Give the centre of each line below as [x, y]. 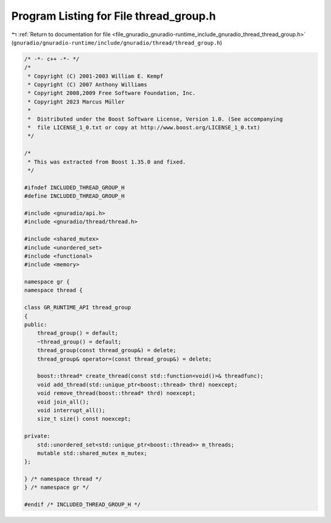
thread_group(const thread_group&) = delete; [107, 350]
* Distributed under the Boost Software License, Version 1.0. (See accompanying [155, 119]
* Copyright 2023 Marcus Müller [76, 102]
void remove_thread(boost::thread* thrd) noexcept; [116, 393]
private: [37, 436]
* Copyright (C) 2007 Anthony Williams [87, 85]
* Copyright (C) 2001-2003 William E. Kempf [96, 76]
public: [36, 325]
